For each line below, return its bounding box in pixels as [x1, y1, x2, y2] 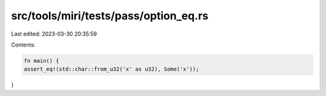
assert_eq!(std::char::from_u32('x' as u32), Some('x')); [24, 66, 199, 72]
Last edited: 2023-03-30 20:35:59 [11, 30, 97, 37]
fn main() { [24, 57, 60, 64]
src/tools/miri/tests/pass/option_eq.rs [11, 9, 209, 22]
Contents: [11, 41, 36, 48]
